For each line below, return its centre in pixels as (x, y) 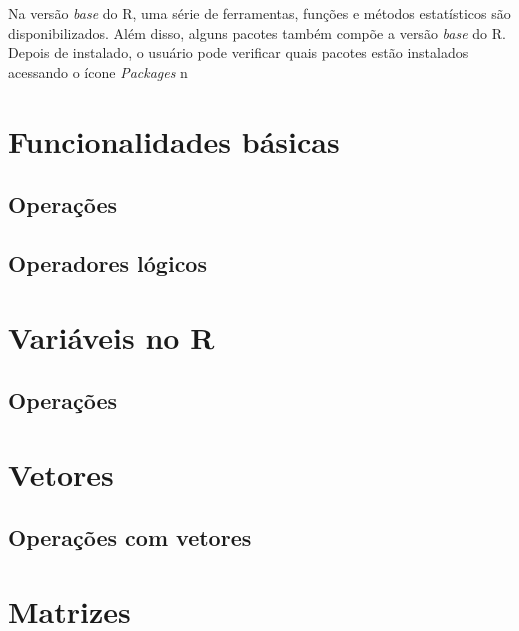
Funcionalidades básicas (174, 140)
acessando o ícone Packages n (98, 71)
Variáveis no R (111, 336)
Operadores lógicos (107, 262)
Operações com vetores (130, 537)
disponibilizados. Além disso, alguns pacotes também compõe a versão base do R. (257, 32)
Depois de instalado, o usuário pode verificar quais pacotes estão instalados (238, 52)
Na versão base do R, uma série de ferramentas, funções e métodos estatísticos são (259, 13)
